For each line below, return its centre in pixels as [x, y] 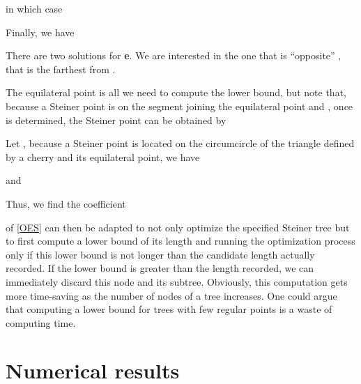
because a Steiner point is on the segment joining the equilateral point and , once [179, 106]
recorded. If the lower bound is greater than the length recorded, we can [160, 268]
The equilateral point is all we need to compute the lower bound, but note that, [176, 92]
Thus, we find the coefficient [66, 203]
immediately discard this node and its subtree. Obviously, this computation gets [177, 281]
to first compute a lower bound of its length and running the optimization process [180, 241]
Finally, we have [40, 32]
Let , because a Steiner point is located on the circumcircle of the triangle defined [180, 143]
